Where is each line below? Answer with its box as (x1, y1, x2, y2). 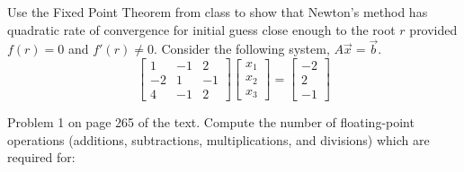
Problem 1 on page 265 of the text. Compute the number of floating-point (7, 113, 415, 132)
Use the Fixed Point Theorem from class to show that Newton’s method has (7, 3, 428, 21)
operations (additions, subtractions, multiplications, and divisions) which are (7, 130, 430, 149)
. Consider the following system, (153, 39, 330, 58)
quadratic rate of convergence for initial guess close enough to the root (7, 20, 396, 39)
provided (409, 20, 458, 39)
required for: (7, 148, 76, 167)
